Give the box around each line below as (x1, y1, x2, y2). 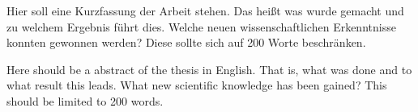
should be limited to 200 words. (6, 92, 164, 109)
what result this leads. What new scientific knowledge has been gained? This (6, 77, 387, 93)
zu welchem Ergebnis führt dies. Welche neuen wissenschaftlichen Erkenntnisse (6, 18, 396, 35)
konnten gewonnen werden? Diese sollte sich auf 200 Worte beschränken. (6, 34, 366, 51)
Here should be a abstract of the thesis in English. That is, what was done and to (6, 60, 412, 77)
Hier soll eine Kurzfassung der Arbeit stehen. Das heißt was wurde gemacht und (6, 2, 404, 19)
